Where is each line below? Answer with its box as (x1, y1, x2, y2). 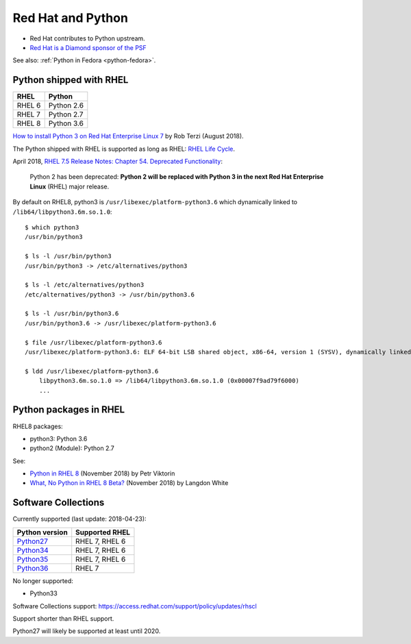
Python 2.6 (48, 101, 84, 110)
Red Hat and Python (12, 10, 128, 25)
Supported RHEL (75, 528, 130, 537)
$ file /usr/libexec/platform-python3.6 (25, 338, 162, 346)
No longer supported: (12, 576, 73, 585)
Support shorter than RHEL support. (12, 614, 114, 623)
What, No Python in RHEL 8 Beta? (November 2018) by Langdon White (29, 479, 229, 487)
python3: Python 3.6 (29, 434, 88, 443)
